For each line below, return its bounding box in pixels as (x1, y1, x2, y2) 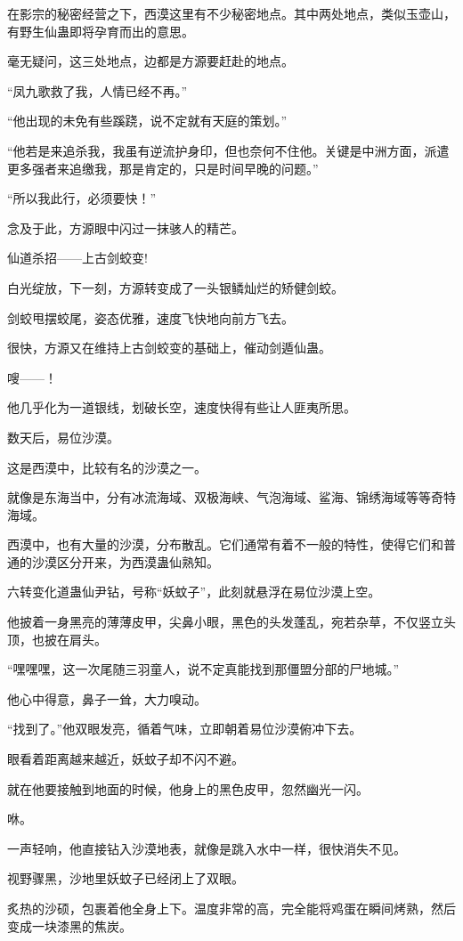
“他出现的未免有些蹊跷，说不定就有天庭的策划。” (7, 111, 288, 130)
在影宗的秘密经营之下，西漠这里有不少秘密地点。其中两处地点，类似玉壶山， (7, 4, 456, 22)
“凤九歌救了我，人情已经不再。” (7, 81, 188, 100)
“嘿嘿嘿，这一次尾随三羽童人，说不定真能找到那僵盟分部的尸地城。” (7, 660, 400, 678)
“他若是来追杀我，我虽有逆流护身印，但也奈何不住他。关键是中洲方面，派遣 (7, 141, 450, 159)
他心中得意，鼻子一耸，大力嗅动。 (7, 689, 207, 708)
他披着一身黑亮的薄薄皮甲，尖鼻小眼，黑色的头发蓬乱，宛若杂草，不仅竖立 (7, 612, 443, 631)
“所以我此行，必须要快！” (7, 189, 157, 207)
